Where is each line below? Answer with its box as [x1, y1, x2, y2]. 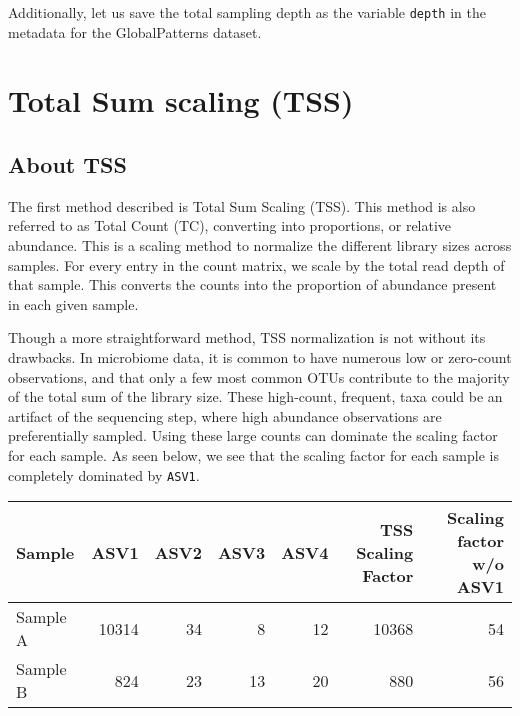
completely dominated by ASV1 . [8, 464, 200, 485]
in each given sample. [8, 293, 139, 314]
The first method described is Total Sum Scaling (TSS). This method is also [8, 195, 476, 216]
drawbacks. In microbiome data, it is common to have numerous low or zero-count [8, 346, 512, 367]
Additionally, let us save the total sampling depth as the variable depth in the [8, 2, 486, 22]
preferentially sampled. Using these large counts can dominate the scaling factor [8, 425, 498, 446]
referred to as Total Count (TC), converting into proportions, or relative [8, 215, 452, 236]
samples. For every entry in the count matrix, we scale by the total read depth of [8, 254, 505, 275]
